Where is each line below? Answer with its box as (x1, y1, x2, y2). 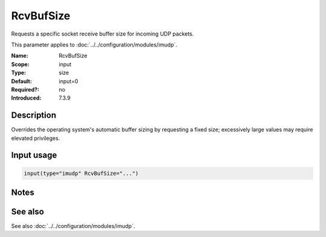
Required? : (11, 86, 39, 93)
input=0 (59, 77, 78, 84)
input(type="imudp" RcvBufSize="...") (24, 169, 139, 177)
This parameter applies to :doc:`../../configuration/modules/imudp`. (11, 41, 177, 48)
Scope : (11, 60, 30, 68)
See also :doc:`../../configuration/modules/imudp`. (11, 223, 135, 230)
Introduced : (11, 94, 42, 102)
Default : (11, 77, 33, 84)
